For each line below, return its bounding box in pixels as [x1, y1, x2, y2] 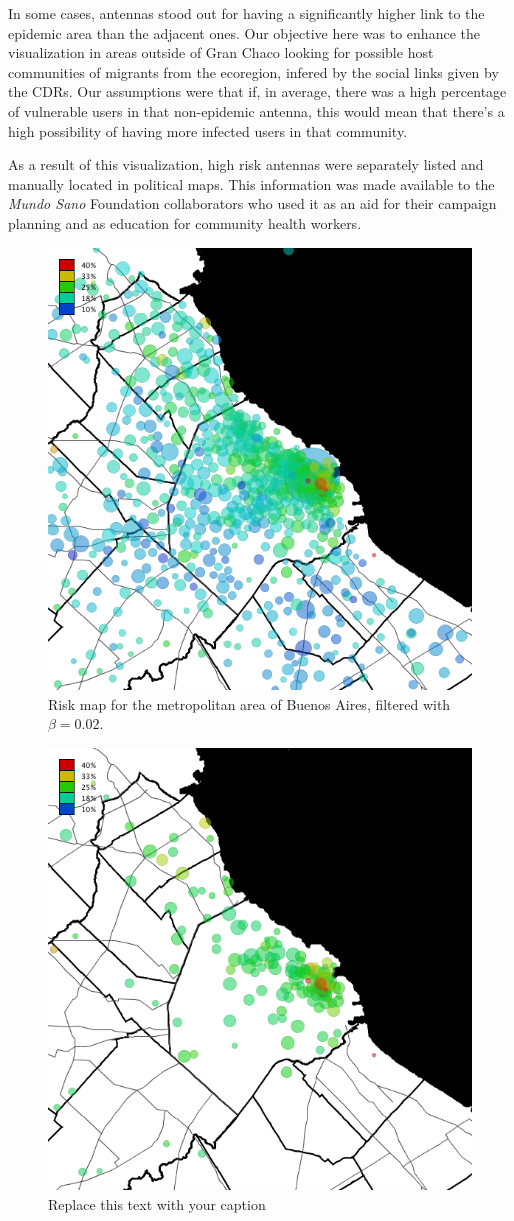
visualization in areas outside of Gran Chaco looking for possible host [8, 42, 434, 63]
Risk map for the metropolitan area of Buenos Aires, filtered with [48, 693, 451, 714]
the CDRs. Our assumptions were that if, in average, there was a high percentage [8, 81, 507, 102]
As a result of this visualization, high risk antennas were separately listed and [8, 154, 484, 175]
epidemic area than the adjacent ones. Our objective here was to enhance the [8, 22, 480, 43]
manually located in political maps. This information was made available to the [8, 173, 495, 194]
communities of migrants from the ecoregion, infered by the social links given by [8, 61, 499, 82]
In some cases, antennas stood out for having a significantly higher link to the [8, 3, 485, 23]
